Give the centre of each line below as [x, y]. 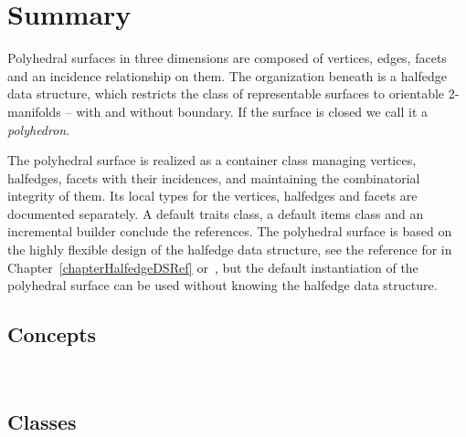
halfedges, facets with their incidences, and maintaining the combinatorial [214, 177]
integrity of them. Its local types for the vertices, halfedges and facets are [212, 196]
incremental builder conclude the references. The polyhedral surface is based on [230, 231]
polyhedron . [39, 129]
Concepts [52, 334]
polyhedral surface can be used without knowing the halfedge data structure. [222, 285]
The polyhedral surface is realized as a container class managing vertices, [212, 160]
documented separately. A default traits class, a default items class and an [216, 213]
